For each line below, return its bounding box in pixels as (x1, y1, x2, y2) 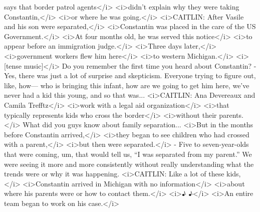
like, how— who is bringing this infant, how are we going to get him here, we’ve (4, 80, 249, 90)
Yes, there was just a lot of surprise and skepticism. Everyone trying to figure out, (4, 70, 256, 81)
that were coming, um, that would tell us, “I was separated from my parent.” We (4, 148, 252, 159)
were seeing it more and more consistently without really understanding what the (4, 158, 254, 169)
